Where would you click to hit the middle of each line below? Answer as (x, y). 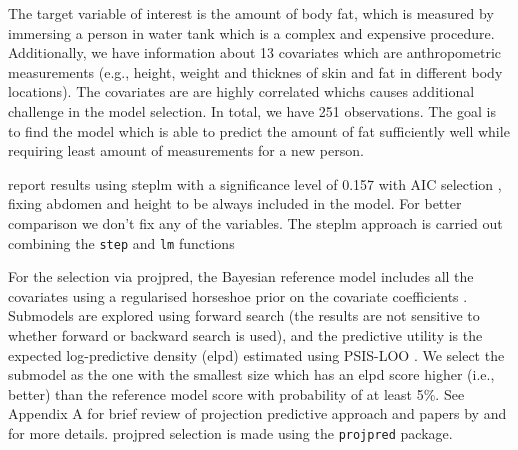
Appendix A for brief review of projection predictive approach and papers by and (257, 413)
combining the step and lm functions (121, 242)
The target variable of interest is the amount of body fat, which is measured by (251, 13)
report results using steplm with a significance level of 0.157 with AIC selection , (255, 183)
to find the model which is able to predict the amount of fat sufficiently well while (259, 130)
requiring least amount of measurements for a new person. (186, 150)
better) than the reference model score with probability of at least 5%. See (236, 393)
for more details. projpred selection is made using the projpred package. (230, 432)
